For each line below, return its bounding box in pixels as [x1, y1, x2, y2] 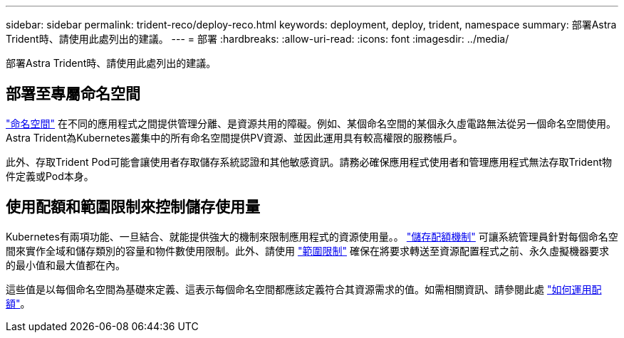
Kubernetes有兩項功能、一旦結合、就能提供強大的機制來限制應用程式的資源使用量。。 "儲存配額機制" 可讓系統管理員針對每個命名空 [6, 230, 618, 243]
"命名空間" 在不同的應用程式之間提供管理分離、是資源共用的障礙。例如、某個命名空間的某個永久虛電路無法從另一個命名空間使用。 [6, 117, 616, 130]
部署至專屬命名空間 [6, 85, 140, 103]
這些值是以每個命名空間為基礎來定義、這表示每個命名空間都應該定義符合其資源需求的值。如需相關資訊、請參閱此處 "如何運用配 [6, 282, 602, 295]
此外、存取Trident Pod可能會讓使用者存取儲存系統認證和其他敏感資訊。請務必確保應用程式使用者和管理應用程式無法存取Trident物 [6, 155, 613, 168]
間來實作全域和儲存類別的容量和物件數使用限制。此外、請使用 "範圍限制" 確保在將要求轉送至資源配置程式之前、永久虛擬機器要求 [6, 244, 609, 257]
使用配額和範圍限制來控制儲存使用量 [6, 198, 260, 216]
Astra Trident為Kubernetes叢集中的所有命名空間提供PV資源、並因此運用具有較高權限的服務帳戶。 [6, 131, 463, 144]
